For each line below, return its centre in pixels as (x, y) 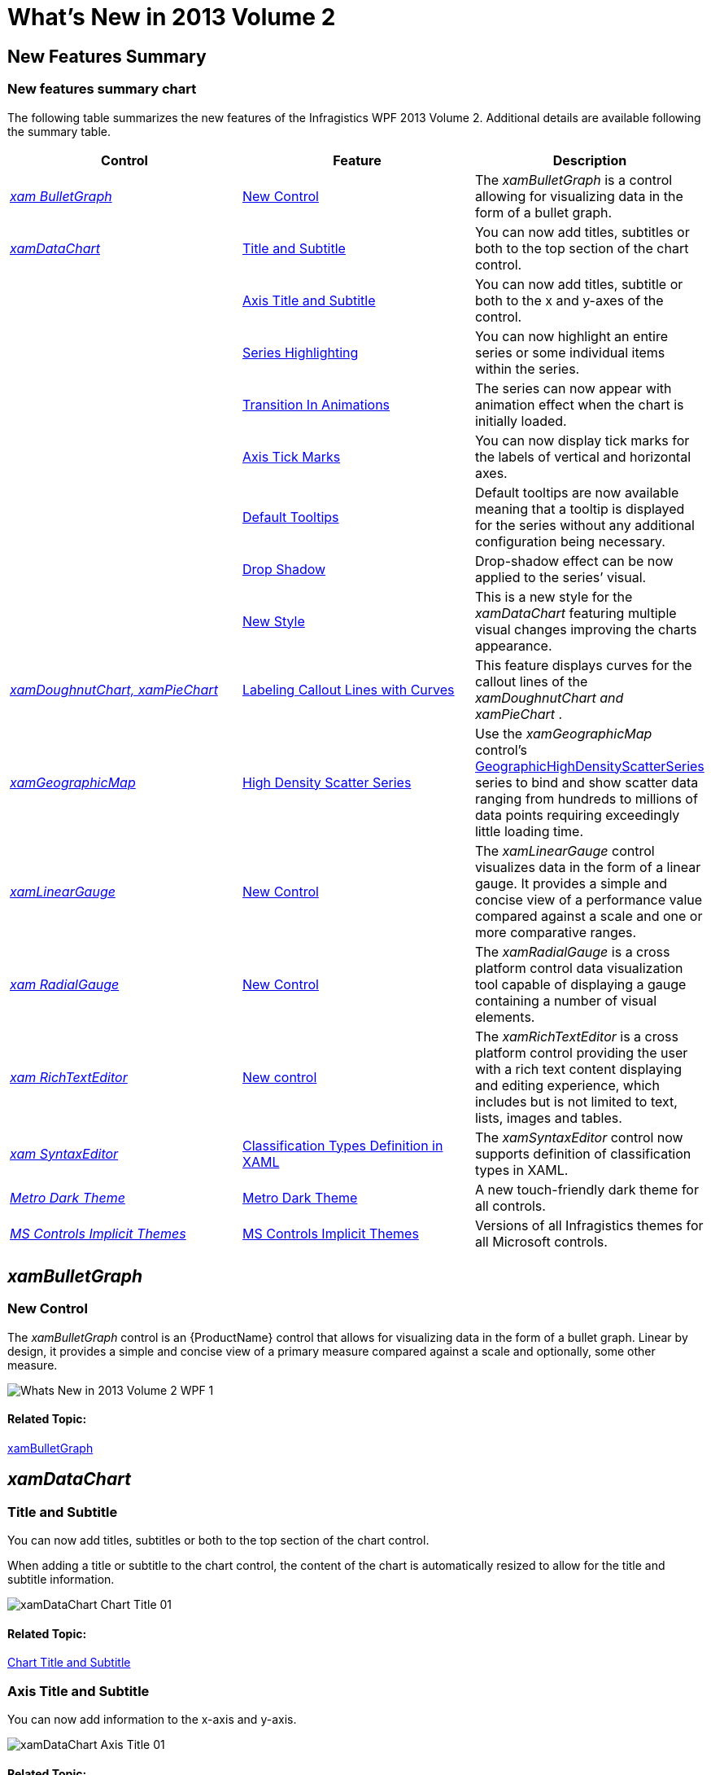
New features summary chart (102, 89)
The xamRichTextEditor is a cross (576, 1036)
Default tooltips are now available (577, 492)
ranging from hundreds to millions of (586, 798)
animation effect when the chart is (579, 404)
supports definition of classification (583, 1153)
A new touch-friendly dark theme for (587, 1189)
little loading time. (529, 831)
